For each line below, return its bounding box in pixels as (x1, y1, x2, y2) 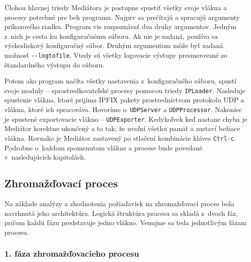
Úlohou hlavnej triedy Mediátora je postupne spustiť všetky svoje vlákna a (4, 2, 227, 12)
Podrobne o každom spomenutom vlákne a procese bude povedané (4, 142, 202, 152)
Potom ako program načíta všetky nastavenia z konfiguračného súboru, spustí (4, 76, 236, 86)
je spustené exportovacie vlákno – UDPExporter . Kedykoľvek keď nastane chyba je (4, 114, 248, 124)
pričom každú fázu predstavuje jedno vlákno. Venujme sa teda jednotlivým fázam (4, 217, 247, 228)
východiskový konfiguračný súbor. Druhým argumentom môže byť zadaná (4, 40, 223, 50)
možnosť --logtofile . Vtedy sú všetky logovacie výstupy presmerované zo (4, 49, 228, 60)
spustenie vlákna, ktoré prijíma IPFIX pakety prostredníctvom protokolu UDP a (4, 95, 244, 105)
